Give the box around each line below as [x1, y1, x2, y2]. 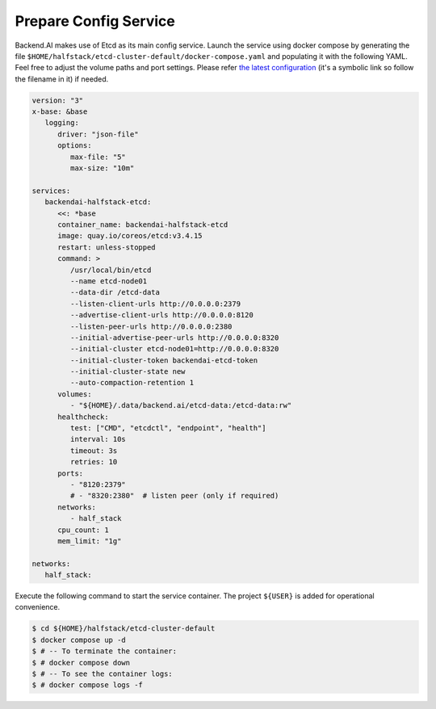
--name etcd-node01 [69, 276, 148, 286]
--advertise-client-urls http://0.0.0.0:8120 [69, 311, 254, 320]
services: [31, 186, 71, 195]
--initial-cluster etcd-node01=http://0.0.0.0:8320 [69, 344, 279, 354]
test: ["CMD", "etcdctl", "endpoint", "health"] [69, 424, 266, 433]
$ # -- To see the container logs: [31, 669, 173, 678]
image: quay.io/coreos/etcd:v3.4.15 [57, 231, 203, 241]
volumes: [57, 389, 92, 399]
